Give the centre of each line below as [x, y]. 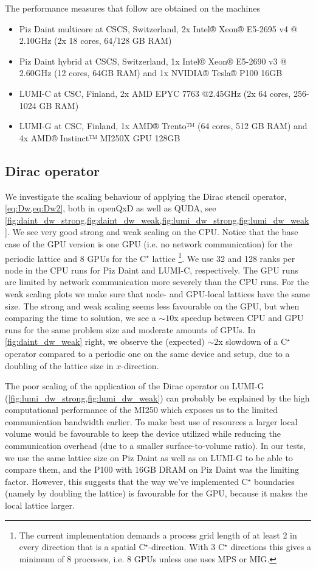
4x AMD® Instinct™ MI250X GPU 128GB [100, 137]
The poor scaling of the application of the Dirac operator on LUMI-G [135, 386]
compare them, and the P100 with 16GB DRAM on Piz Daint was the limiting [152, 469]
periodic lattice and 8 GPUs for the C [76, 258]
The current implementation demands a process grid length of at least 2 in [158, 535]
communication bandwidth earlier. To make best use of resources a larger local [151, 421]
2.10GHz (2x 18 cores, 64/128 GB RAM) [95, 41]
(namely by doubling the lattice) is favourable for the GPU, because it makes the [156, 493]
